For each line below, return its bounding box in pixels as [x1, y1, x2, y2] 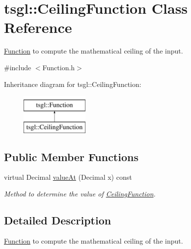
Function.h [42, 62, 75, 72]
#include [4, 62, 31, 72]
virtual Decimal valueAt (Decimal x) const [4, 172, 132, 182]
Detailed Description [4, 213, 111, 228]
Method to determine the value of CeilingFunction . [4, 189, 156, 199]
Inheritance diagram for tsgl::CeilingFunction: [4, 79, 141, 89]
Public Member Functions [4, 149, 138, 164]
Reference [4, 17, 72, 37]
